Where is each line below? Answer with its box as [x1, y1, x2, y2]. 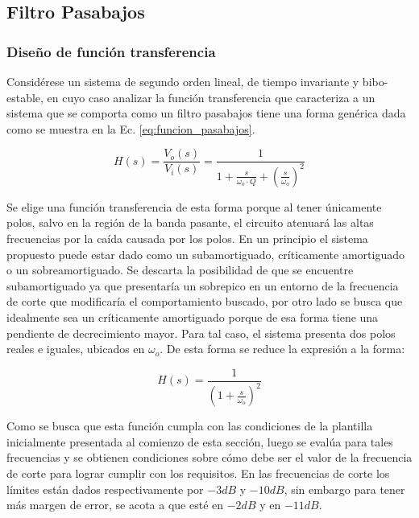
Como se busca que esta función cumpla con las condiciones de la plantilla [6, 417, 373, 434]
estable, [6, 88, 44, 105]
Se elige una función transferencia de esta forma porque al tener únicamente [6, 198, 382, 215]
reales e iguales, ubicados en [6, 340, 145, 357]
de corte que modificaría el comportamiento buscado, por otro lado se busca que [6, 293, 403, 310]
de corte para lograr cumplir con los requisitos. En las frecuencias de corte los [6, 464, 390, 481]
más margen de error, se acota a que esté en [6, 496, 224, 513]
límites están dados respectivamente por [6, 480, 204, 497]
